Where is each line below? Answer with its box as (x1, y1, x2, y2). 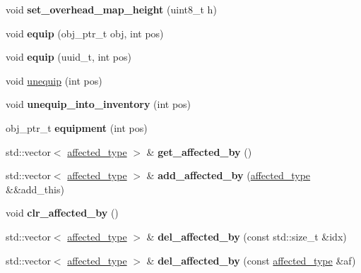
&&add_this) (6, 181, 64, 196)
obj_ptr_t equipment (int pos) (6, 120, 148, 135)
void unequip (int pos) (6, 73, 102, 87)
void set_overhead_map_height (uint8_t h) (6, 2, 217, 16)
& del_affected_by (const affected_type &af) (146, 253, 356, 267)
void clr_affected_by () (6, 205, 119, 220)
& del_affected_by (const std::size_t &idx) (146, 229, 347, 243)
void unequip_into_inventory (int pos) (6, 97, 191, 111)
